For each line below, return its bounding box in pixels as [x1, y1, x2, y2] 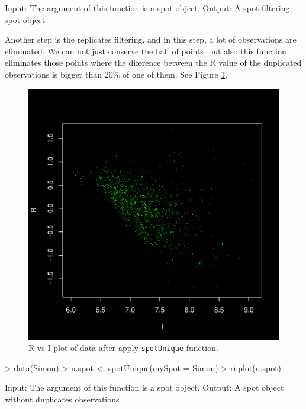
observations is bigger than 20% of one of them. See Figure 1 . [5, 67, 228, 80]
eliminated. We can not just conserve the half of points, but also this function [5, 44, 286, 57]
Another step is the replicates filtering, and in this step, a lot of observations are [5, 33, 297, 46]
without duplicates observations [5, 393, 120, 405]
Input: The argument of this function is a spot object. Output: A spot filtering [5, 2, 290, 14]
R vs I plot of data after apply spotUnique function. [28, 342, 218, 354]
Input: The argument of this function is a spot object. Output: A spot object [5, 381, 284, 394]
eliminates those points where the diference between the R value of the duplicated [5, 56, 302, 69]
